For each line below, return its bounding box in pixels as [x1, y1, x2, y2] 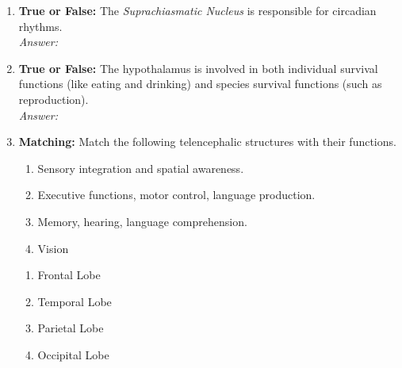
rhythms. [18, 17, 63, 34]
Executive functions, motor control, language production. [37, 186, 316, 203]
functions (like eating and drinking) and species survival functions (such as [18, 75, 382, 92]
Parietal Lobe [37, 320, 104, 336]
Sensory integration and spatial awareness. [37, 159, 244, 176]
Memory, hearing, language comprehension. [37, 213, 247, 229]
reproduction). [18, 90, 89, 107]
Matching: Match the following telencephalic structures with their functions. [18, 133, 396, 150]
